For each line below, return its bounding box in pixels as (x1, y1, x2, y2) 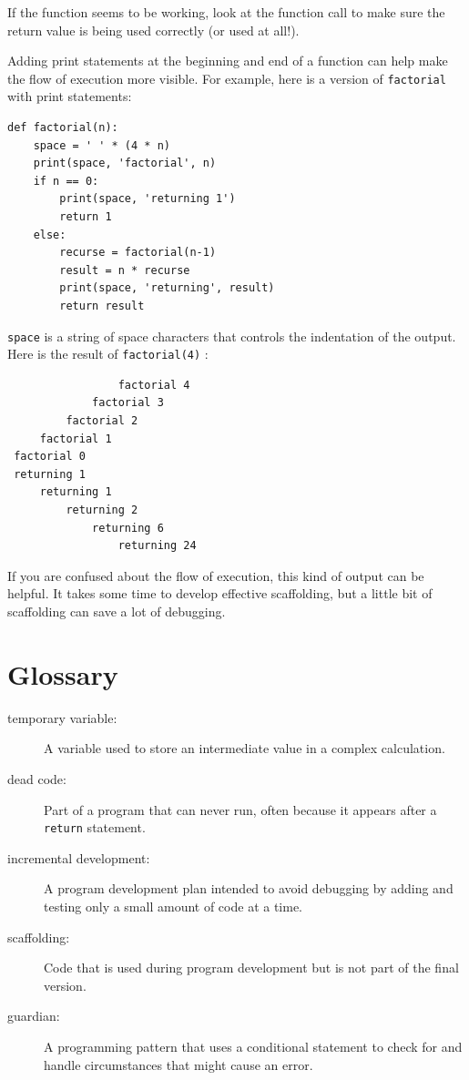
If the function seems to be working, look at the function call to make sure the (7, 3, 445, 21)
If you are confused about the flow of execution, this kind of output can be (7, 565, 424, 585)
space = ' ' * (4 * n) (33, 138, 170, 152)
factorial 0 (14, 450, 86, 464)
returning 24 (117, 539, 197, 553)
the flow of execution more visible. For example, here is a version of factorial (7, 68, 446, 87)
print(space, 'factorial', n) (33, 157, 217, 170)
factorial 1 (39, 432, 112, 445)
